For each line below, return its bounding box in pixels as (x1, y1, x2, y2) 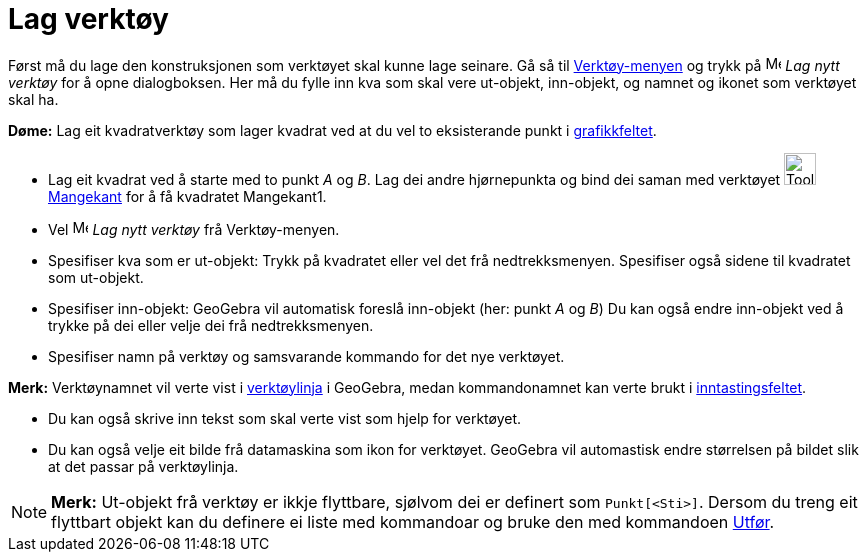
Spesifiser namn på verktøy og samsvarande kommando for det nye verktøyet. (48, 347, 565, 365)
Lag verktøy (8, 2, 169, 36)
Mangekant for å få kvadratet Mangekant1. (48, 187, 327, 205)
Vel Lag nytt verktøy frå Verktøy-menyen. (48, 220, 340, 238)
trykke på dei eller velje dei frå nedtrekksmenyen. (48, 316, 374, 334)
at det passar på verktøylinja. (48, 457, 239, 475)
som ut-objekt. (48, 268, 144, 286)
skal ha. (8, 90, 59, 108)
